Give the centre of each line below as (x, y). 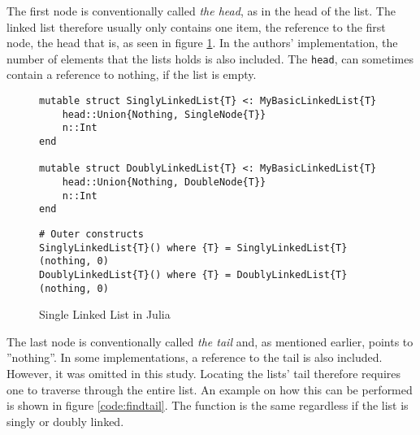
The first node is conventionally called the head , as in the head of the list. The (201, 11)
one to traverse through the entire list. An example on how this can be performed (210, 389)
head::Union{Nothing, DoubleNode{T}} (164, 182)
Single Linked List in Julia (105, 314)
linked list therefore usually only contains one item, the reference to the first (196, 26)
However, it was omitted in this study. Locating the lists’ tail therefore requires (204, 373)
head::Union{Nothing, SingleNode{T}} (164, 114)
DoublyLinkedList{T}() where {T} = (135, 274)
